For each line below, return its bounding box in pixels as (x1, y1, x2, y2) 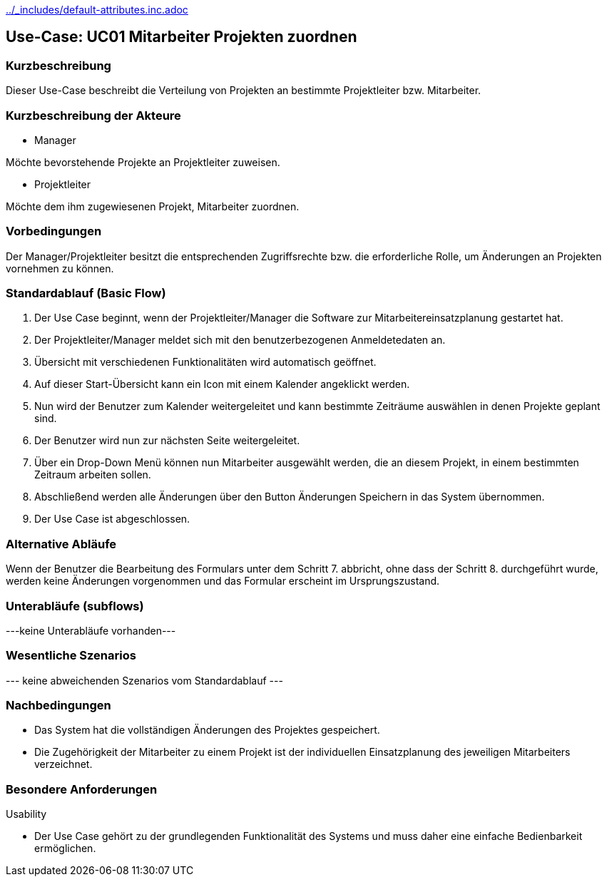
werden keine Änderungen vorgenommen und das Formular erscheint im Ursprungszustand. (6, 575, 440, 588)
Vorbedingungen (6, 224, 102, 239)
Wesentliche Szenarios (6, 648, 136, 663)
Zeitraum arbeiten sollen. (34, 468, 151, 481)
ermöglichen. (34, 842, 96, 855)
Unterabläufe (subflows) (6, 598, 144, 613)
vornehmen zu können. (6, 262, 114, 275)
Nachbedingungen (6, 698, 111, 713)
